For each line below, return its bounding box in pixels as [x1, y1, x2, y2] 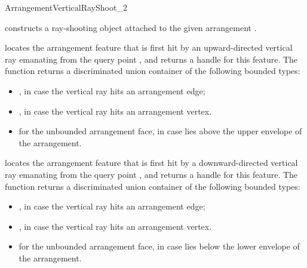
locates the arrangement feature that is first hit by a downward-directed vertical [5, 156, 298, 169]
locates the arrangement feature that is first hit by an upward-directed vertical [5, 41, 293, 54]
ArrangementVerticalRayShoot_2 [5, 1, 127, 13]
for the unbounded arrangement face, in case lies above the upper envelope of [19, 125, 302, 137]
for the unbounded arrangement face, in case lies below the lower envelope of [19, 240, 300, 252]
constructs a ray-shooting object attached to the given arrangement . [5, 21, 257, 33]
